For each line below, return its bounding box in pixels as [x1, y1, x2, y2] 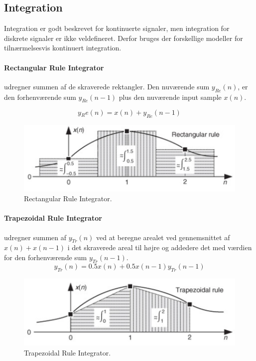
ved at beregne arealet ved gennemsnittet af [96, 232, 230, 242]
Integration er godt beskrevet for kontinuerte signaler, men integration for [4, 23, 230, 33]
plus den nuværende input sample [119, 91, 222, 102]
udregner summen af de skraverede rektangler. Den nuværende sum [4, 81, 210, 91]
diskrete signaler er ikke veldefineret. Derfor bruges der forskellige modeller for [4, 32, 243, 43]
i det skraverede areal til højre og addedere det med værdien [67, 242, 252, 253]
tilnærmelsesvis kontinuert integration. [4, 42, 122, 53]
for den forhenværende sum [4, 252, 87, 262]
